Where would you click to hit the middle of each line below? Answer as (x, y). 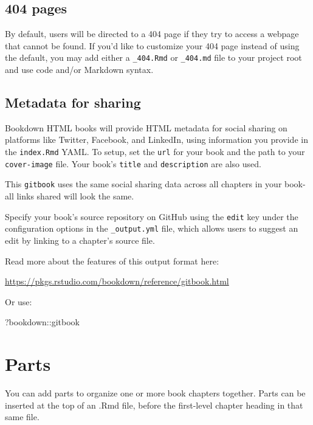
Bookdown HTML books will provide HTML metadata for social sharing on (146, 127)
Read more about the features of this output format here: (112, 261)
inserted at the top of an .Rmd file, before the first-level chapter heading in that (154, 405)
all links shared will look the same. (70, 196)
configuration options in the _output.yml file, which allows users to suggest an (152, 228)
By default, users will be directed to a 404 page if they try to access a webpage (152, 34)
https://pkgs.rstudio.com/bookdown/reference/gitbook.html (117, 281)
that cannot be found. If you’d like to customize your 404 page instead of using (152, 45)
